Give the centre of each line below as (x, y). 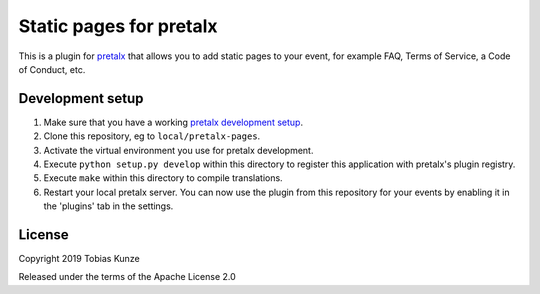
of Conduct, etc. (52, 69)
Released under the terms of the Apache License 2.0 (127, 277)
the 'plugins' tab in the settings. (108, 206)
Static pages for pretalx (118, 26)
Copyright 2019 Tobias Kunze (79, 259)
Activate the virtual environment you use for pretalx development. (178, 150)
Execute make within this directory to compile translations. (163, 178)
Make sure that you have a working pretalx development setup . (173, 122)
